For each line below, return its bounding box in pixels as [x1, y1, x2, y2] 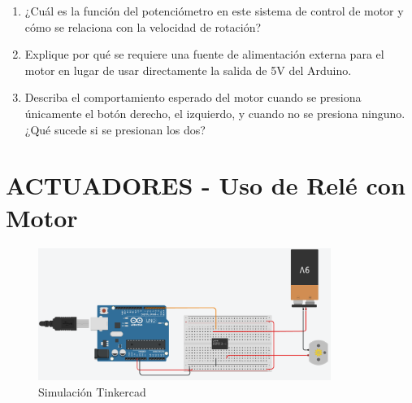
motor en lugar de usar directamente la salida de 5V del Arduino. [24, 61, 352, 78]
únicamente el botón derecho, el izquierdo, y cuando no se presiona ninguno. [24, 104, 405, 121]
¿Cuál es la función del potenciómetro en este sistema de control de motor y [24, 2, 404, 19]
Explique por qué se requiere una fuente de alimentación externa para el [24, 46, 384, 63]
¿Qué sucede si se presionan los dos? [24, 120, 206, 138]
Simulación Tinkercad [38, 383, 146, 400]
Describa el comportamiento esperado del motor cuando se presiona [24, 89, 362, 106]
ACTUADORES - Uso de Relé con [6, 169, 405, 202]
